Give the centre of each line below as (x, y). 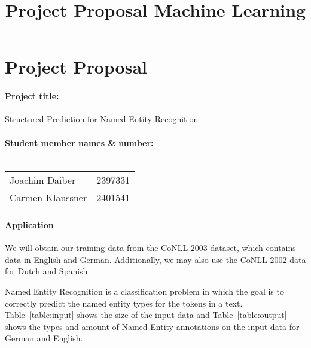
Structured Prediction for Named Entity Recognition (102, 119)
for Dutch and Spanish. (48, 271)
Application (29, 224)
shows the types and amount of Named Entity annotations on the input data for (152, 326)
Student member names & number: (79, 142)
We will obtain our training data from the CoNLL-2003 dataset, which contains (150, 248)
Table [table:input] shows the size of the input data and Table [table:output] (146, 315)
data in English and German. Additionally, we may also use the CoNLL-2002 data (155, 259)
